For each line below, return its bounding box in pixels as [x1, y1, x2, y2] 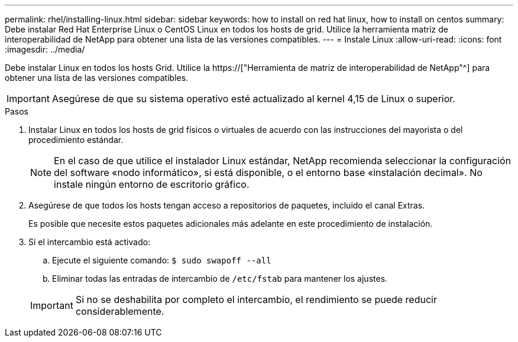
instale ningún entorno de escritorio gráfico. [54, 178, 250, 190]
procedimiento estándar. [28, 135, 124, 145]
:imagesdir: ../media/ [5, 44, 85, 54]
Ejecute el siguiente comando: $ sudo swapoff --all [52, 255, 271, 265]
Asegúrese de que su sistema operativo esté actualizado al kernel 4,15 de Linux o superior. [51, 93, 455, 105]
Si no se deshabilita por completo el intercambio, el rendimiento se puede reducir [75, 294, 437, 305]
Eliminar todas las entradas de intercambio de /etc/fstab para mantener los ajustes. [52, 273, 388, 284]
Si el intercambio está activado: [28, 237, 151, 247]
